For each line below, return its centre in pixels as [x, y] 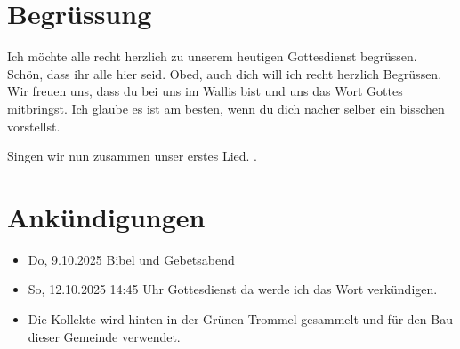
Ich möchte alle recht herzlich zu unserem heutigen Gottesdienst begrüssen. [212, 56]
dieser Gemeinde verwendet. [104, 336]
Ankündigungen [106, 216]
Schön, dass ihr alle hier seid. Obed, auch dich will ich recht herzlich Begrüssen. [225, 73]
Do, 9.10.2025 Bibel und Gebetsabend [131, 259]
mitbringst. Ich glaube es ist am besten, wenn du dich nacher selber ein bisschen [226, 108]
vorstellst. [34, 126]
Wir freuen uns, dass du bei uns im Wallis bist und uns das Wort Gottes [205, 91]
